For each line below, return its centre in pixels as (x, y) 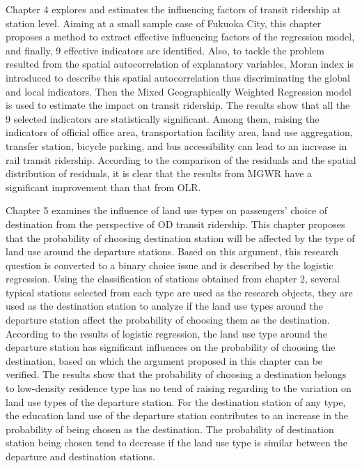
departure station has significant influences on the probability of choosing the (171, 347)
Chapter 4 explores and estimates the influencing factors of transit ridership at (173, 9)
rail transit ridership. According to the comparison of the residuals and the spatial (181, 159)
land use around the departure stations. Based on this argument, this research (172, 251)
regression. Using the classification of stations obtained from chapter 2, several (173, 279)
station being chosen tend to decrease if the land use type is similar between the (176, 443)
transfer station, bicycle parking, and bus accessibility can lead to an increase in (176, 145)
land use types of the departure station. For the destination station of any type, (176, 401)
